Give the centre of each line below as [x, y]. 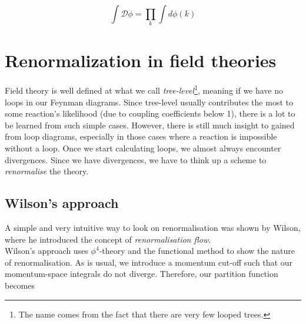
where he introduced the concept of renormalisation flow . [108, 239]
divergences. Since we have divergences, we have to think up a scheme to [136, 159]
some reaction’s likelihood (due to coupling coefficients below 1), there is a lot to [150, 113]
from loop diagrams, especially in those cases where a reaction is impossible [141, 136]
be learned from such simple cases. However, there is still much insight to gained [150, 125]
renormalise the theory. [47, 171]
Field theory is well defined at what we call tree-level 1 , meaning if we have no [144, 90]
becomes [20, 285]
